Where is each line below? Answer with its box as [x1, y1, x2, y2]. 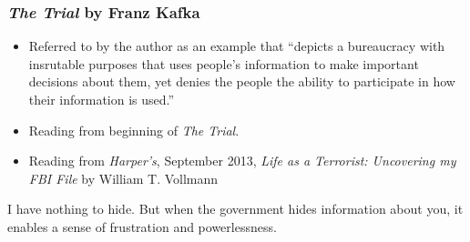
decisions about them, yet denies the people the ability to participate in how [28, 72, 455, 91]
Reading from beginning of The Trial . [28, 120, 240, 139]
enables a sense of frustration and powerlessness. [7, 217, 277, 236]
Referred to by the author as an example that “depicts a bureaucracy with [28, 36, 445, 55]
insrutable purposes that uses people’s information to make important [28, 54, 419, 73]
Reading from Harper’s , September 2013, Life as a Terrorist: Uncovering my [28, 151, 456, 170]
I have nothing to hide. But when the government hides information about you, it [7, 199, 464, 218]
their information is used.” [28, 90, 175, 108]
